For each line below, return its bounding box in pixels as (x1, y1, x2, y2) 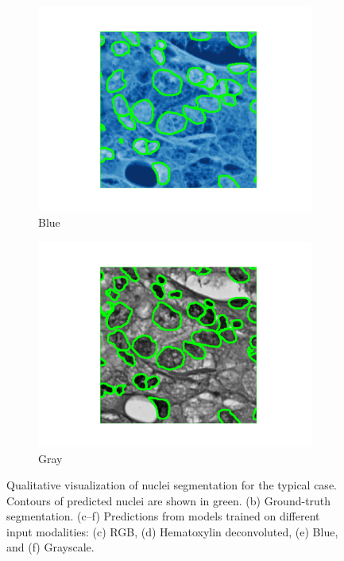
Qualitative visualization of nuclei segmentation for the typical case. (6, 477, 337, 493)
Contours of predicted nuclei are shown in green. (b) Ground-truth (6, 492, 331, 508)
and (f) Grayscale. (6, 539, 95, 555)
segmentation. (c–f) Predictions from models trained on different (6, 508, 320, 524)
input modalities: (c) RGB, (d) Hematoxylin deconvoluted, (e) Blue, (6, 523, 338, 540)
